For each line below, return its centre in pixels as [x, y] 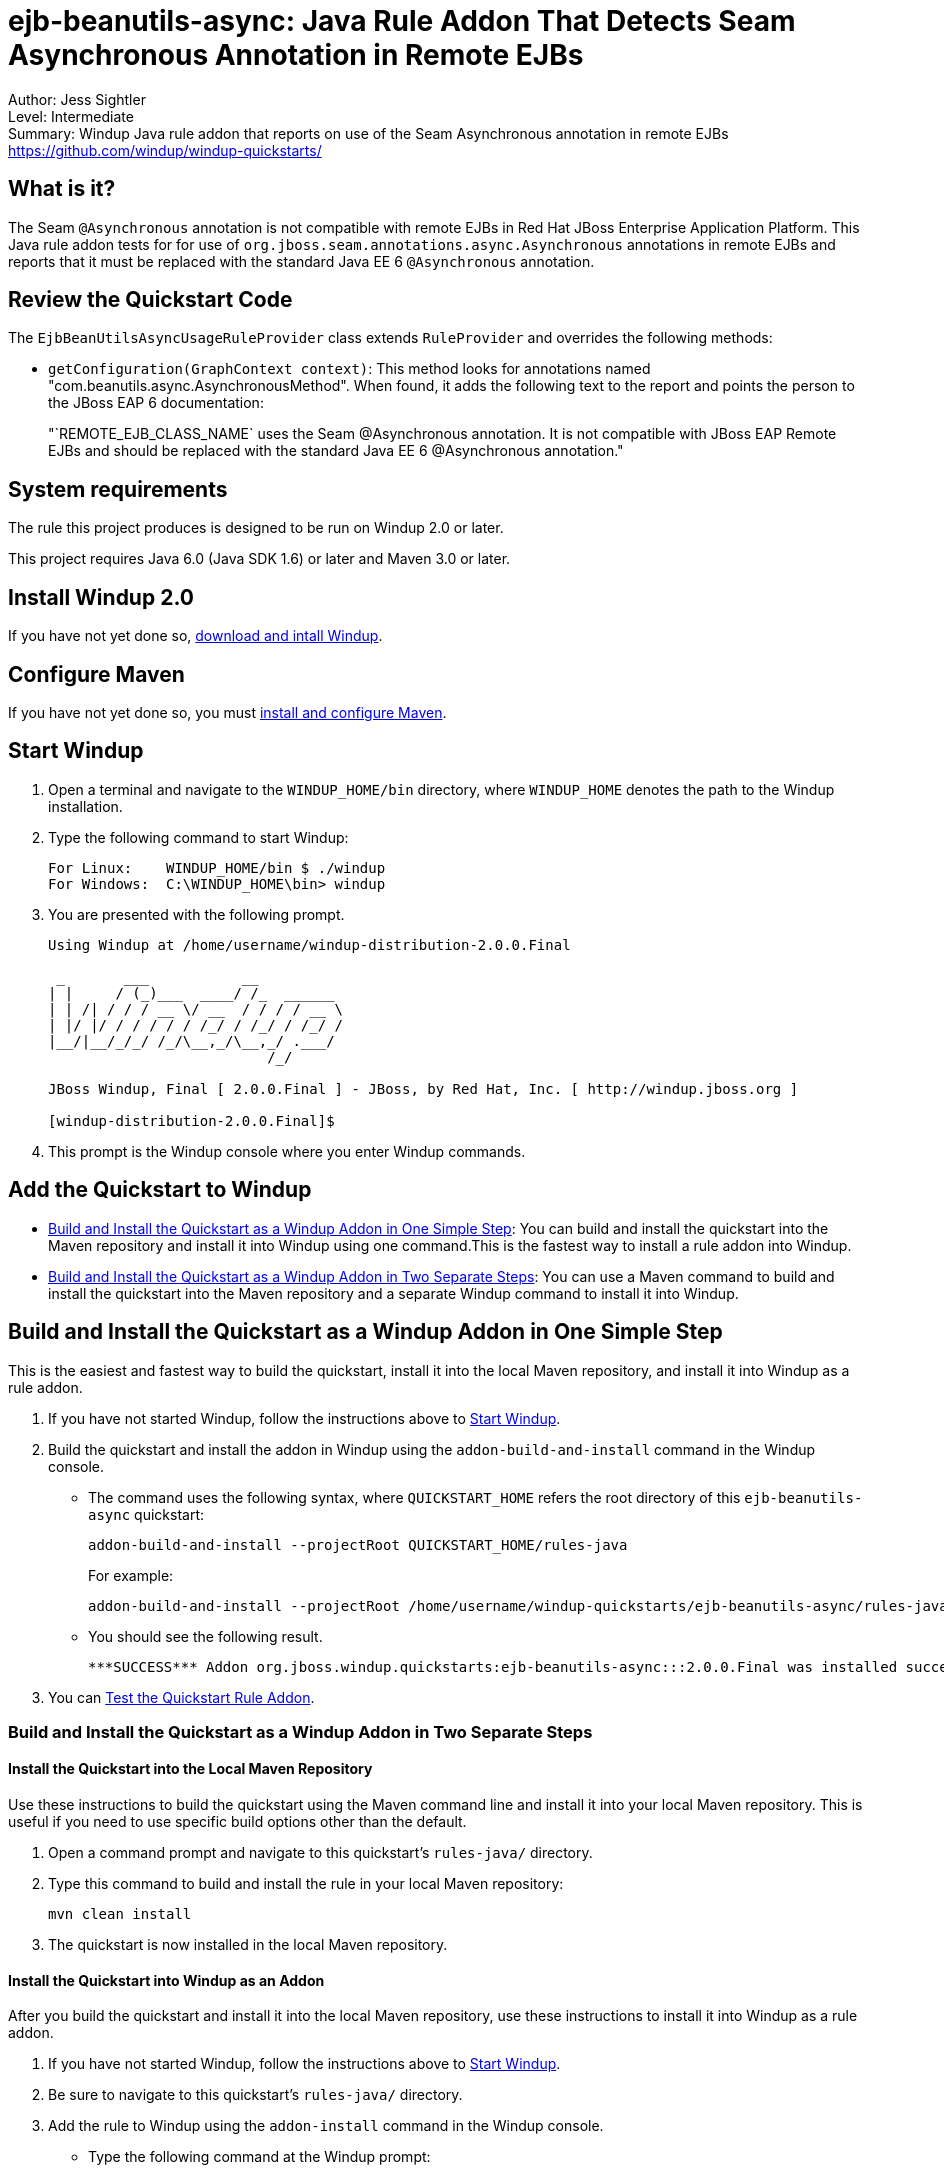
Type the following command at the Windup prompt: [259, 2157]
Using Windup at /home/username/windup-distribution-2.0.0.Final [309, 944]
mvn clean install [120, 1914]
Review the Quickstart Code [150, 300]
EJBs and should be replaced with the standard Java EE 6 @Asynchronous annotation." [336, 451]
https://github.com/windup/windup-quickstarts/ [165, 150]
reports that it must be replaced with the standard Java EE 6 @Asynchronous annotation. [301, 261]
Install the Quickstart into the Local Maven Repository [190, 1769]
